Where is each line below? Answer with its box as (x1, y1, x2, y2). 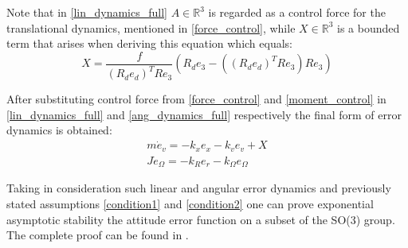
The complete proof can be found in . (6, 227, 189, 243)
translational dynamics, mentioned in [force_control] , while (6, 19, 296, 36)
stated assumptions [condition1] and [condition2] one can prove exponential (6, 195, 374, 211)
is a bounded (337, 19, 400, 36)
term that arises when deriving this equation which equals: (6, 35, 292, 52)
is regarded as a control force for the (208, 4, 386, 20)
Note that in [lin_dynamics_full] (6, 4, 167, 20)
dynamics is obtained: (6, 122, 112, 138)
